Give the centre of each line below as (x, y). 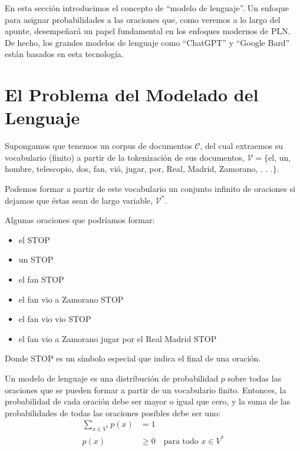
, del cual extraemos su (242, 146)
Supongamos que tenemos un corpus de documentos (98, 146)
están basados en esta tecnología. (64, 54)
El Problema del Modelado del (132, 94)
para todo (181, 441)
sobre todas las (255, 378)
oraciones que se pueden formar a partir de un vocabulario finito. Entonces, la (146, 389)
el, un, (280, 157)
